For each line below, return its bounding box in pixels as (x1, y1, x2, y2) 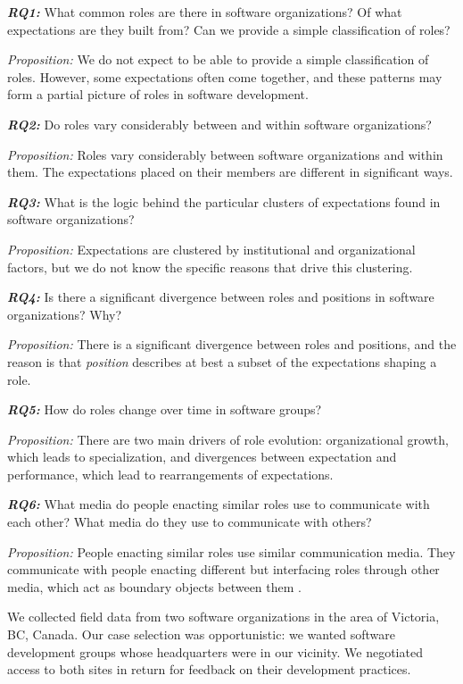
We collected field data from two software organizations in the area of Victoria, (7, 607, 440, 626)
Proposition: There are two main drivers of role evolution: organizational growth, (7, 430, 449, 448)
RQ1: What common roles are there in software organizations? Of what (7, 3, 402, 21)
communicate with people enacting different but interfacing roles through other (7, 560, 440, 579)
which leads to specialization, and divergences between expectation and (7, 447, 397, 466)
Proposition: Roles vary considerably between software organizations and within (7, 145, 443, 163)
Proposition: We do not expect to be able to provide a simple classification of (7, 50, 429, 69)
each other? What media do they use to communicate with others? (7, 513, 372, 531)
